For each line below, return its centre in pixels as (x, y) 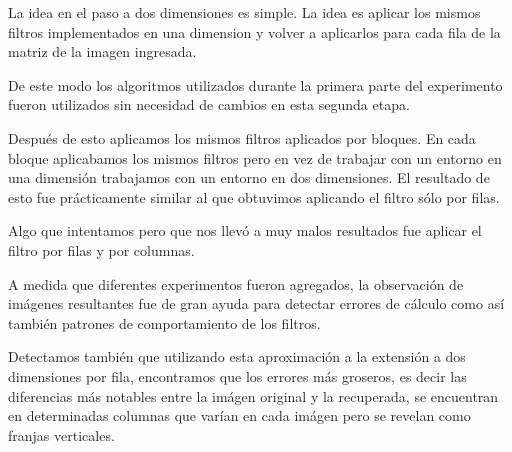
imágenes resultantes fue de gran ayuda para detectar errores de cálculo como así (256, 303)
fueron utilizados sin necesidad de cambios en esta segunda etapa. (209, 104)
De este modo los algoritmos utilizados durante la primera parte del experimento (255, 84)
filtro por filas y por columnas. (101, 249)
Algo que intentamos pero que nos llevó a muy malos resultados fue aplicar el (245, 230)
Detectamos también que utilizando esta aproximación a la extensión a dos (237, 356)
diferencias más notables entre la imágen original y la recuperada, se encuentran (253, 395)
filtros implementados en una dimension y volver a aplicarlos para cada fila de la (254, 31)
